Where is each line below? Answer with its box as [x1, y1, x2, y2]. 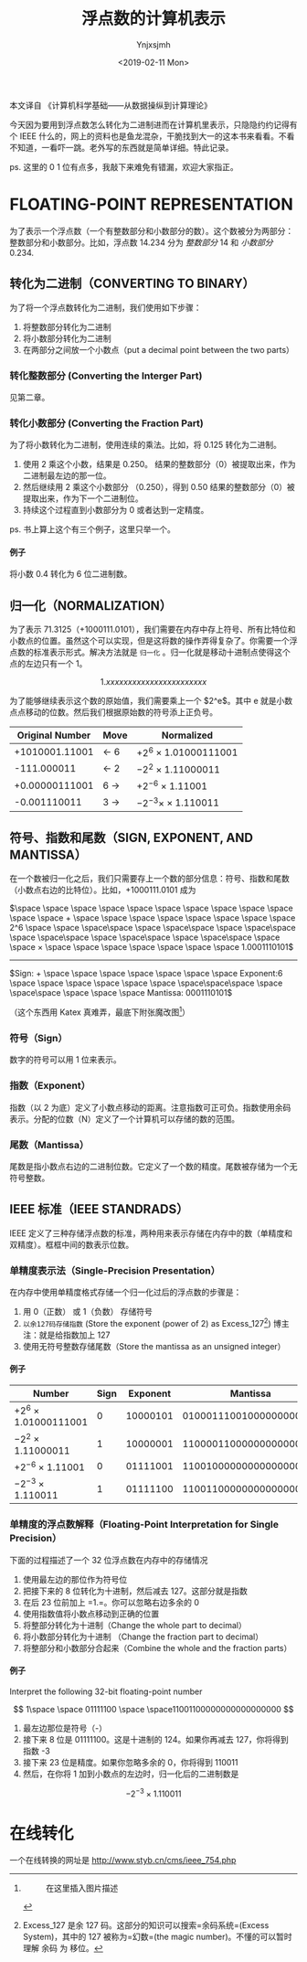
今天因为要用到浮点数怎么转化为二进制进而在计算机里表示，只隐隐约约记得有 [9, 119, 298, 130]
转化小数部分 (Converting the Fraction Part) [9, 417, 204, 430]
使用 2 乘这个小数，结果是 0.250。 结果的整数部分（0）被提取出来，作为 [22, 459, 297, 470]
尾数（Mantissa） [9, 1138, 90, 1151]
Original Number [16, 729, 91, 741]
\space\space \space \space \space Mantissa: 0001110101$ [9, 987, 233, 998]
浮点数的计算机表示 [80, 8, 226, 29]
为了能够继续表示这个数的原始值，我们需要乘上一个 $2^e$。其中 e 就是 [9, 696, 277, 707]
